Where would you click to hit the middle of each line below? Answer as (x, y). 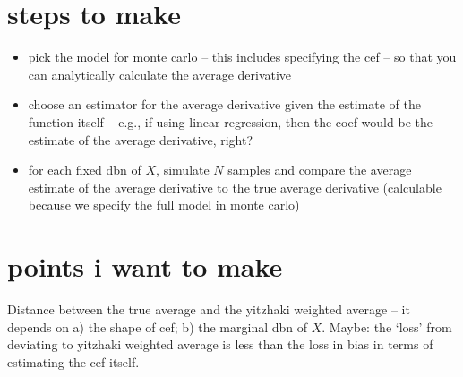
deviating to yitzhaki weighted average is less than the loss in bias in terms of (220, 344)
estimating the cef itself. (73, 361)
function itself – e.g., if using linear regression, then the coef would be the (230, 121)
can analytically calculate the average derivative (160, 74)
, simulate (183, 170)
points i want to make (145, 266)
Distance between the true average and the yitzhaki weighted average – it (209, 309)
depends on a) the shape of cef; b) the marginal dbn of (158, 326)
